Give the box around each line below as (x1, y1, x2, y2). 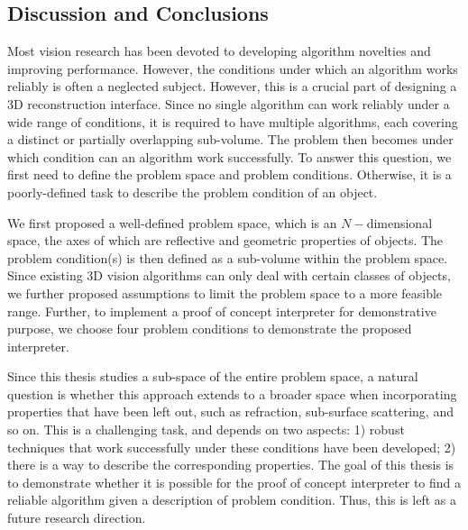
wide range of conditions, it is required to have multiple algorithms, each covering (7, 112, 458, 131)
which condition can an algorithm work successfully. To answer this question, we (7, 147, 452, 166)
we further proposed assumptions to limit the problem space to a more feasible (7, 283, 443, 302)
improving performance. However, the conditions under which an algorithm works (7, 59, 458, 78)
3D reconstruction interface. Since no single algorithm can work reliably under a (7, 94, 450, 113)
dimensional (366, 213, 433, 232)
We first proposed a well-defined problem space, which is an (7, 213, 337, 232)
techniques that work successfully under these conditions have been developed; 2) (7, 437, 456, 456)
